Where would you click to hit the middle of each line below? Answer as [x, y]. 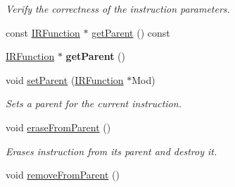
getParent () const [131, 32]
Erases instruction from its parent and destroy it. [112, 151]
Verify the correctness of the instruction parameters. [118, 8]
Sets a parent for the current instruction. [94, 103]
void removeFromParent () [63, 175]
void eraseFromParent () [58, 127]
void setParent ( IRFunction [65, 79]
